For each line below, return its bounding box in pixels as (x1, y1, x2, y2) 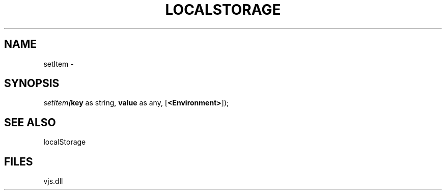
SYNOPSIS (4, 77, 60, 90)
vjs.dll (43, 177, 63, 186)
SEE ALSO (4, 116, 56, 129)
